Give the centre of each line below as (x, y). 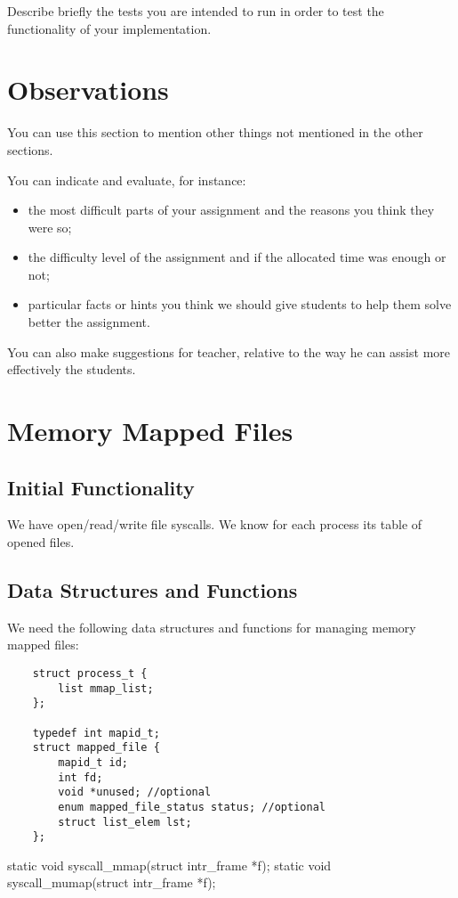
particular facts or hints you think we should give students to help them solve (240, 304)
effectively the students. (72, 369)
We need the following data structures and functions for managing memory (212, 627)
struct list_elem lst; (125, 822)
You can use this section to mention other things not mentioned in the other (215, 132)
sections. (30, 149)
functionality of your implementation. (109, 28)
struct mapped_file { (96, 748)
